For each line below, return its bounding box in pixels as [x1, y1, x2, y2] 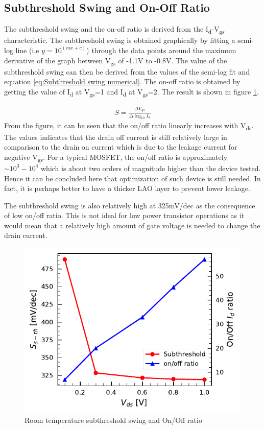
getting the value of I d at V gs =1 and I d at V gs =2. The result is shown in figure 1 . [4, 86, 259, 98]
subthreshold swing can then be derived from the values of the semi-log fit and [4, 66, 250, 77]
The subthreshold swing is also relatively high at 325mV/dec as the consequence [4, 200, 255, 210]
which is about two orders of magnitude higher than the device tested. [40, 162, 261, 173]
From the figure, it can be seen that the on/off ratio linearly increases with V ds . [4, 120, 254, 132]
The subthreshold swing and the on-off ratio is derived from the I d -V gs [4, 23, 225, 35]
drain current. [4, 230, 47, 241]
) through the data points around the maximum [86, 44, 236, 55]
